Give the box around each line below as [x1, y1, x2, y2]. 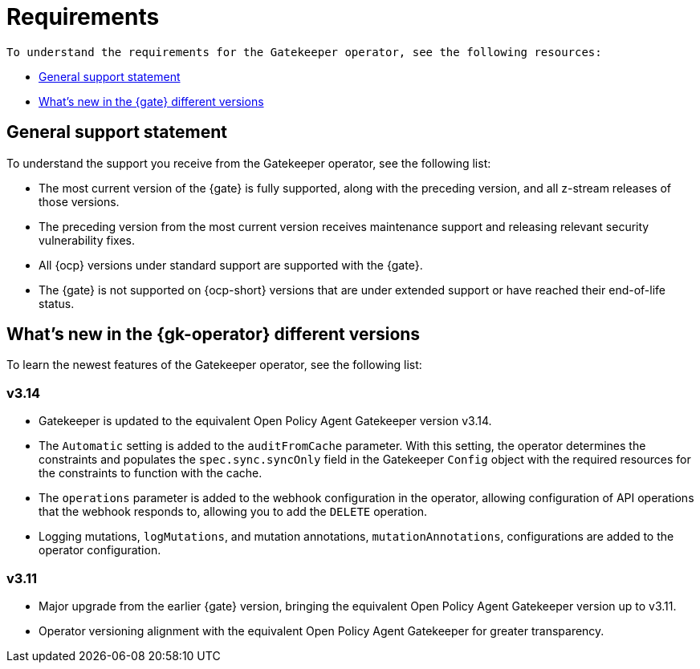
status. [39, 296, 75, 310]
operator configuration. [39, 543, 161, 557]
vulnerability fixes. [39, 233, 135, 247]
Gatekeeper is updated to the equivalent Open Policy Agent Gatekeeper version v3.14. [39, 414, 492, 428]
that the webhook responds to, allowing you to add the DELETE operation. [39, 505, 428, 519]
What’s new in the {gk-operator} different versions [6, 324, 421, 345]
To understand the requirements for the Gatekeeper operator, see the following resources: [6, 45, 602, 59]
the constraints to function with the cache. [39, 466, 262, 480]
